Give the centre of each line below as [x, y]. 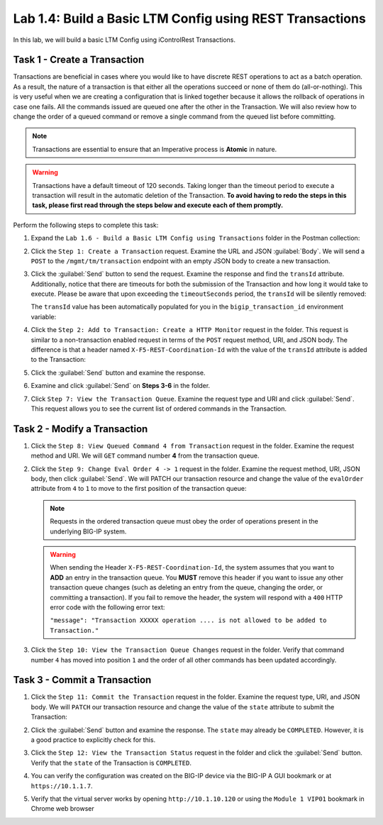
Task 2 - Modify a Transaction [81, 429]
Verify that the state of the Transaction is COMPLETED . [111, 763]
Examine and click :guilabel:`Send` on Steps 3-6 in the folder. [121, 386]
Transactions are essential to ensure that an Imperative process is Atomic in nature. [155, 149]
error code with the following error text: [107, 607]
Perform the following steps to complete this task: [86, 225]
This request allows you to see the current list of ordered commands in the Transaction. [159, 409]
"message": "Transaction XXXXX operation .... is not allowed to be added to [188, 620]
